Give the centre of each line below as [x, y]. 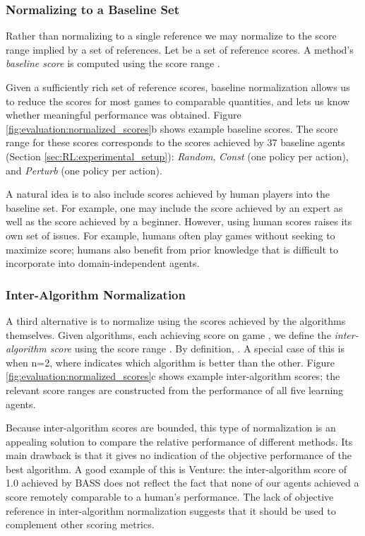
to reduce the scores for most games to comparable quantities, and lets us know [178, 101]
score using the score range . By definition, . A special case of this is [197, 349]
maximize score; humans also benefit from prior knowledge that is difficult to [172, 249]
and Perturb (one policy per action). [84, 170]
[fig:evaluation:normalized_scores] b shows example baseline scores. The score [172, 128]
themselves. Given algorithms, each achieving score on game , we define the [168, 334]
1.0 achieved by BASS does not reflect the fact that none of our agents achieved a [182, 483]
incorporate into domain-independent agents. [103, 263]
